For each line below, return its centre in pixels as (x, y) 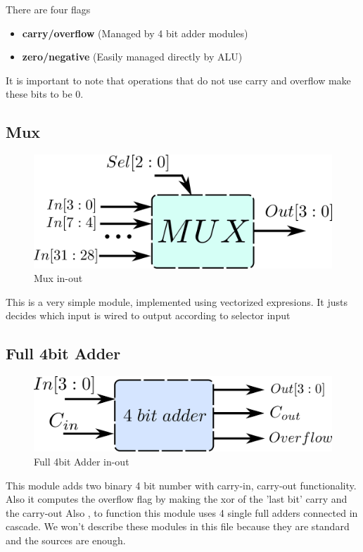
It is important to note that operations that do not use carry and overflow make (178, 80)
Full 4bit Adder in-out (82, 462)
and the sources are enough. (66, 540)
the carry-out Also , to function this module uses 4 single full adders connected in (182, 512)
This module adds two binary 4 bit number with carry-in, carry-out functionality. (181, 485)
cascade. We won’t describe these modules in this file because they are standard (178, 526)
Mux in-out (58, 278)
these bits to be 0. (45, 94)
